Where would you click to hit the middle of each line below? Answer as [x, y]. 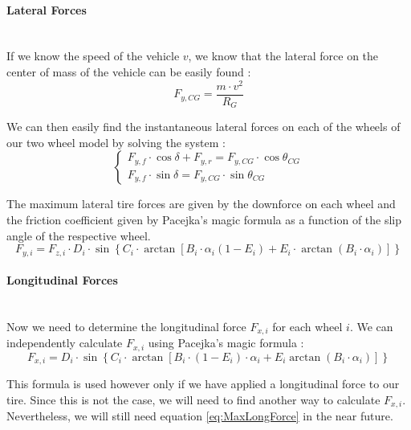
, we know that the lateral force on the [283, 56]
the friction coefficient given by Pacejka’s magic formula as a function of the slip [204, 219]
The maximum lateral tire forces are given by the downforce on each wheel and [201, 204]
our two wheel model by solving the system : [116, 142]
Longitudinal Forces [62, 280]
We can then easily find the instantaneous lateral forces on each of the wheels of [203, 127]
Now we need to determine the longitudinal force [126, 326]
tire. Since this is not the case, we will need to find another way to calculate [193, 399]
